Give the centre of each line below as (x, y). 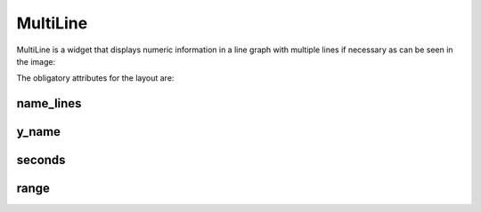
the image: (36, 61)
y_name (39, 132)
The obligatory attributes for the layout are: (95, 78)
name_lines (49, 103)
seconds (41, 160)
